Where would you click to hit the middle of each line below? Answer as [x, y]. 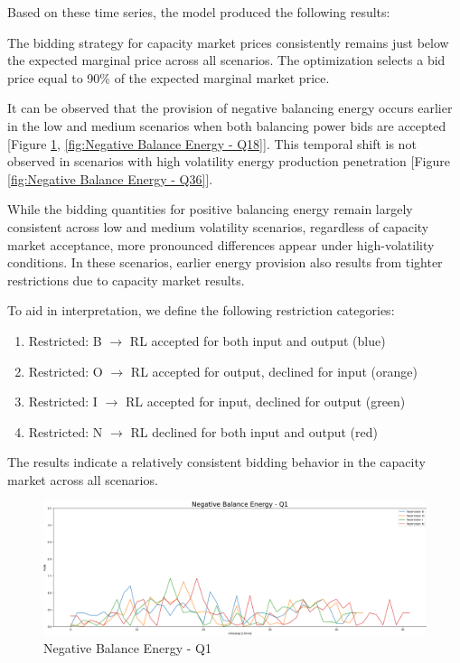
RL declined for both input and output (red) [254, 431]
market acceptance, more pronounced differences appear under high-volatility [221, 244]
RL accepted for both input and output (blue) [258, 340]
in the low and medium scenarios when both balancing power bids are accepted [227, 125]
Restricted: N [66, 431]
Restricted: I [63, 402]
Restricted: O [66, 371]
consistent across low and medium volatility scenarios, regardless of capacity [218, 226]
